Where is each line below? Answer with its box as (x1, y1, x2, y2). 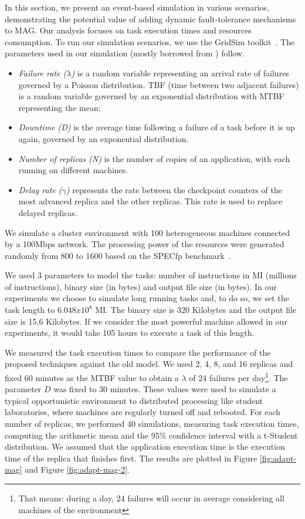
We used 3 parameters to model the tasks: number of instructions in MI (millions (5, 269, 297, 281)
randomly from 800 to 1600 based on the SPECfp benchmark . (5, 249, 231, 261)
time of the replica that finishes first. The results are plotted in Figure (5, 451, 257, 464)
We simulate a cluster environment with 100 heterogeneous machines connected (5, 226, 290, 238)
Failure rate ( (18, 66, 67, 79)
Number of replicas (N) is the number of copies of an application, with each (18, 152, 290, 164)
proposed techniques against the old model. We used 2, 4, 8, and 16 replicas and (5, 358, 293, 370)
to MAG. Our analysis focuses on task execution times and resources (5, 24, 252, 36)
